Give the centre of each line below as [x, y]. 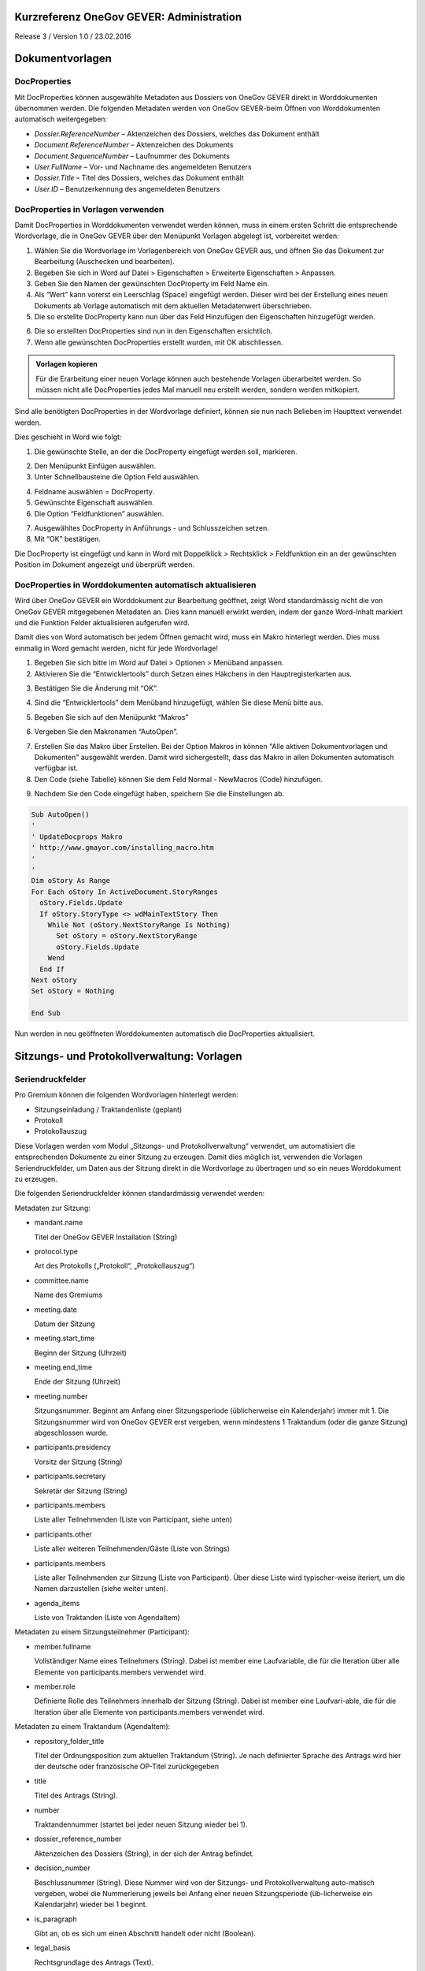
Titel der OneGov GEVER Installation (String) [106, 1237]
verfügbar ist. [56, 768]
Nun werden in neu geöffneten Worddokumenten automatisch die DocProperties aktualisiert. [164, 1034]
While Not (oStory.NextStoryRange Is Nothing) [139, 925]
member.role [55, 1686]
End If [52, 969]
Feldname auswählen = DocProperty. [94, 491]
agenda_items [57, 1603]
